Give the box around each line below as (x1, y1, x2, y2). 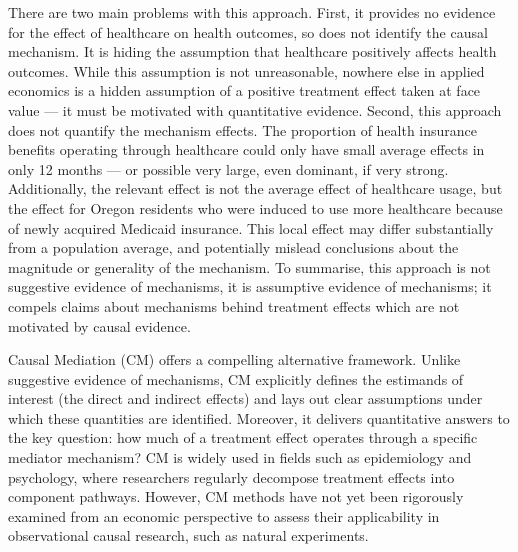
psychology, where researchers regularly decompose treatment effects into (8, 466, 455, 487)
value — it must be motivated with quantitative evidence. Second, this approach (8, 99, 502, 120)
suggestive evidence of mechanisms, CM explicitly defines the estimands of (8, 368, 464, 389)
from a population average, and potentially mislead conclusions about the (8, 237, 459, 258)
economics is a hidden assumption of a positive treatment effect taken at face (8, 80, 481, 101)
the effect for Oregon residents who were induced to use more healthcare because (8, 197, 503, 218)
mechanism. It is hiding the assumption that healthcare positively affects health (8, 41, 497, 62)
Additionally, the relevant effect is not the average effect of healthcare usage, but (8, 178, 503, 199)
